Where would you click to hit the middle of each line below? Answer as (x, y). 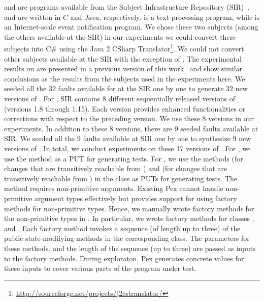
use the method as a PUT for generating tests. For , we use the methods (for (124, 158)
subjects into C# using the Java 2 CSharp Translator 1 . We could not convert (124, 48)
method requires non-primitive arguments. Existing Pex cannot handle (114, 188)
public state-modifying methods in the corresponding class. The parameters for (127, 238)
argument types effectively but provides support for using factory (136, 198)
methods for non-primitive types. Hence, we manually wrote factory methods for (129, 208)
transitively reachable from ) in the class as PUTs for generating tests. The (121, 178)
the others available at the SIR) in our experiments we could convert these (120, 36)
